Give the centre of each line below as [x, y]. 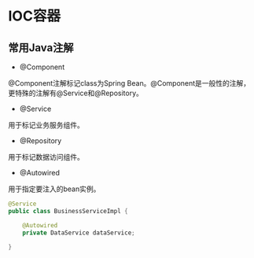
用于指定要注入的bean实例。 [54, 189]
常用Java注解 [41, 48]
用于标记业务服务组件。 [46, 125]
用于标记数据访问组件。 [46, 157]
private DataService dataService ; [79, 233]
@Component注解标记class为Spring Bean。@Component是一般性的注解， [129, 83]
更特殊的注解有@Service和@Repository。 [76, 93]
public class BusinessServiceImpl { [68, 211]
